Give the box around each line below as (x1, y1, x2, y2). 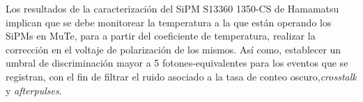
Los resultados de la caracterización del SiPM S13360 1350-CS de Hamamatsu (6, 1, 339, 15)
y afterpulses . (6, 83, 62, 97)
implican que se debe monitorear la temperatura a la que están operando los (6, 15, 332, 29)
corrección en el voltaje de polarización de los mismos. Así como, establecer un (6, 42, 341, 56)
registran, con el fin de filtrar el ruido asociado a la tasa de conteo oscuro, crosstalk (6, 69, 357, 83)
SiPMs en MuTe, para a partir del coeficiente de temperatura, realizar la (6, 28, 316, 43)
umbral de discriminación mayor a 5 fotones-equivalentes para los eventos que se (6, 56, 348, 70)
